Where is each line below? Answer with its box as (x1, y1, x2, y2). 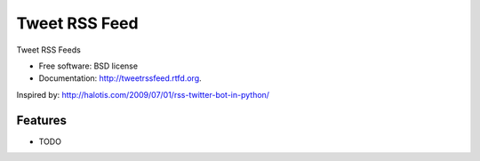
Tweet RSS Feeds (16, 44, 82, 55)
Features (16, 112, 67, 128)
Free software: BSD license (38, 60, 138, 71)
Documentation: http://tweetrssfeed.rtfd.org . (38, 73, 202, 84)
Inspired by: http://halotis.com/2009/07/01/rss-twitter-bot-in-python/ (16, 89, 270, 100)
